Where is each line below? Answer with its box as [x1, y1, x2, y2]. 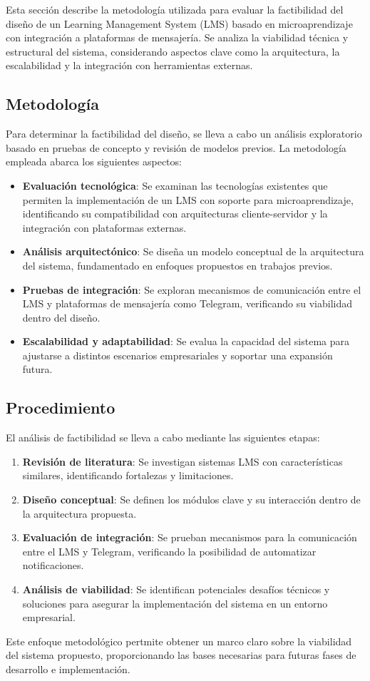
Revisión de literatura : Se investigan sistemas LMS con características [22, 454, 343, 468]
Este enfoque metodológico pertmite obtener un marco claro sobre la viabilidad [6, 633, 352, 648]
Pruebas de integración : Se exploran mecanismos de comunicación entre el [22, 282, 361, 297]
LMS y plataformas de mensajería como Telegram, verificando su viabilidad [22, 296, 353, 311]
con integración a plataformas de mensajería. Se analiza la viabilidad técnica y [6, 30, 349, 45]
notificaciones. [22, 558, 84, 573]
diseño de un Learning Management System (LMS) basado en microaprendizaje [6, 16, 353, 31]
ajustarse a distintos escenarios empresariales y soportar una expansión [22, 347, 333, 362]
